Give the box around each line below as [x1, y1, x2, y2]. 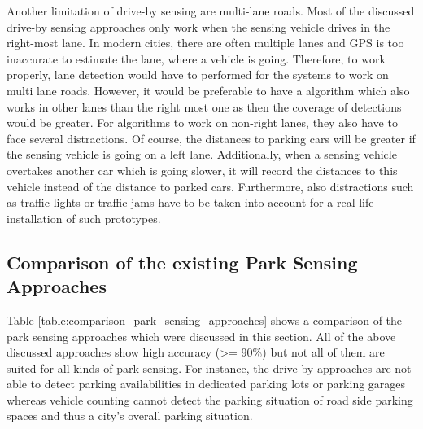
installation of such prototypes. [7, 209, 161, 226]
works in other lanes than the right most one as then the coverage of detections [7, 98, 402, 115]
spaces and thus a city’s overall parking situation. [7, 407, 253, 424]
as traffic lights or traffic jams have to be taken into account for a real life [7, 194, 374, 211]
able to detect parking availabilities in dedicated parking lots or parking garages [7, 375, 406, 392]
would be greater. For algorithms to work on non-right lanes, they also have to [7, 114, 398, 131]
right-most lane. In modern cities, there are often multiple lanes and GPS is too [7, 34, 404, 51]
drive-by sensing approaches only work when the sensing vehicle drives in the [7, 18, 390, 35]
